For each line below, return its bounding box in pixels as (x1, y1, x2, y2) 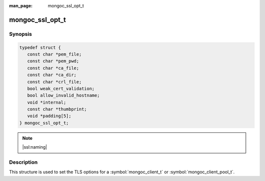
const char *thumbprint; (27, 106, 87, 112)
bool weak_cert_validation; (27, 86, 95, 91)
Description (9, 159, 38, 165)
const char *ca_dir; (27, 72, 77, 78)
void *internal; (27, 100, 66, 105)
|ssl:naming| (22, 144, 48, 150)
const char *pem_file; (27, 52, 82, 57)
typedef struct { (19, 45, 61, 50)
